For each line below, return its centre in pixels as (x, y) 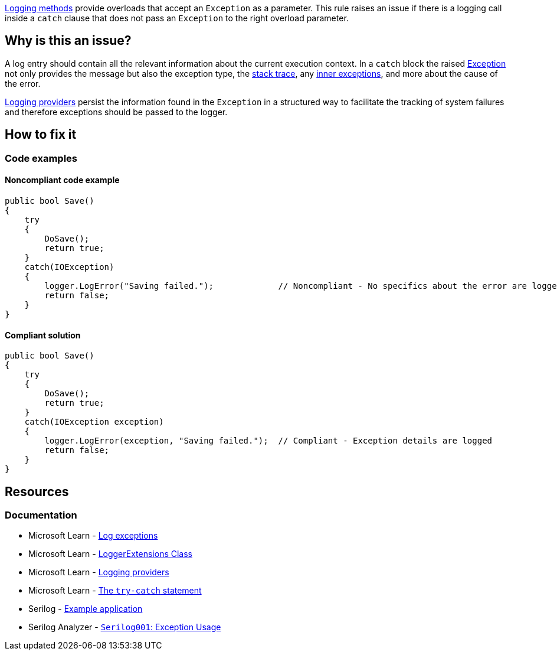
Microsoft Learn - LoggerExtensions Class (110, 554)
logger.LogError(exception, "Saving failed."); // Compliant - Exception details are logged (268, 441)
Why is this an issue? (68, 41)
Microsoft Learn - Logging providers (99, 572)
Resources (37, 491)
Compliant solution (43, 335)
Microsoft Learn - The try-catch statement (115, 591)
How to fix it (41, 135)
